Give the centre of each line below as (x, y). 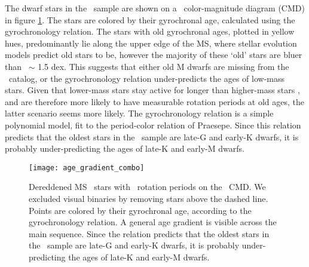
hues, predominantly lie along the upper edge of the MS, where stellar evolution (151, 43)
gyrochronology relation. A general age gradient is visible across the (153, 222)
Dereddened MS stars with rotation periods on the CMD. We (147, 187)
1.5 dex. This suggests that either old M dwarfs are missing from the (163, 66)
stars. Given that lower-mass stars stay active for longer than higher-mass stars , (152, 90)
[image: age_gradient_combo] (87, 168)
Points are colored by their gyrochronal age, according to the (140, 210)
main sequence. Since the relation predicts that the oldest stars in (149, 233)
